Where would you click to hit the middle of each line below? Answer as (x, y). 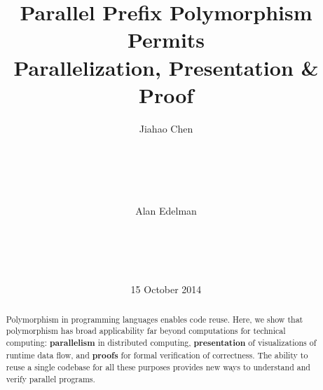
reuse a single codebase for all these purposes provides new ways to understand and (158, 367)
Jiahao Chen (166, 128)
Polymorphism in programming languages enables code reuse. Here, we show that (154, 319)
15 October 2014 (166, 289)
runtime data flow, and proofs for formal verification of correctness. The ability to (157, 355)
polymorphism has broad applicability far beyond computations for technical (146, 331)
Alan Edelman (166, 211)
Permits (166, 40)
